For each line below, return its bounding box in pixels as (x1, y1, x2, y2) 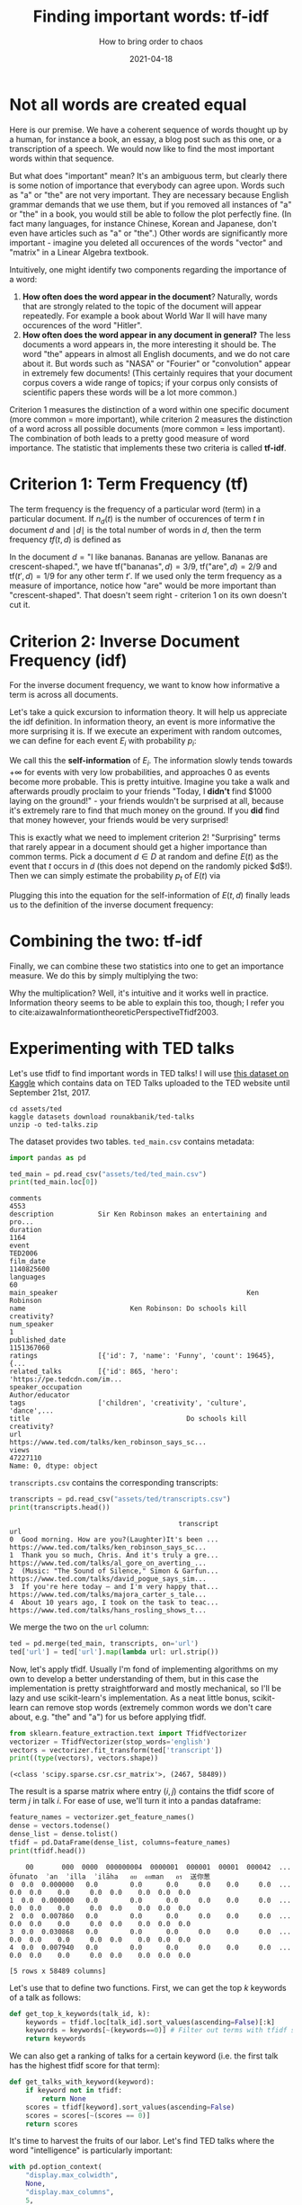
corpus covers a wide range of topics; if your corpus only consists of (22, 377, 279, 388)
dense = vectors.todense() (9, 1821, 111, 1831)
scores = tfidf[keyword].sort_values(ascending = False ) (25, 2102, 235, 2111)
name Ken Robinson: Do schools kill (9, 1304, 247, 1314)
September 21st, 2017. (9, 1086, 91, 1098)
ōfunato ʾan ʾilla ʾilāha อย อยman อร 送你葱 (9, 1872, 211, 1881)
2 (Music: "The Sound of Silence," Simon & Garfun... (9, 1567, 219, 1576)
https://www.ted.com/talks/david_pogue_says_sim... (9, 1575, 207, 1584)
